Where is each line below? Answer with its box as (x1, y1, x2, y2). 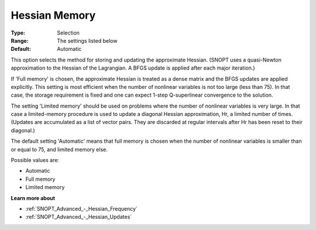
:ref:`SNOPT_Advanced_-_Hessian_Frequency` (25, 205, 138, 212)
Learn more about (11, 194, 56, 201)
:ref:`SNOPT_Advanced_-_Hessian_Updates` (25, 214, 132, 221)
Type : (11, 29, 26, 36)
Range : (11, 37, 29, 44)
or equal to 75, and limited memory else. (11, 146, 108, 153)
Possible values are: (11, 157, 60, 164)
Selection (57, 29, 80, 36)
